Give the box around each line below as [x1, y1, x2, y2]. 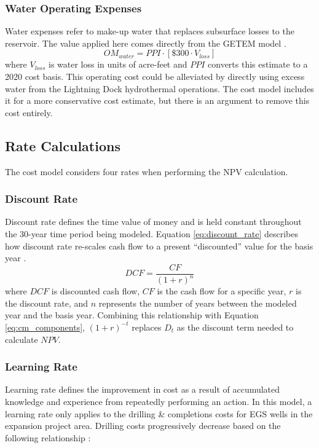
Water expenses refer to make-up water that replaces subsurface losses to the [5, 25, 294, 37]
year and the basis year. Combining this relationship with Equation [5, 308, 259, 321]
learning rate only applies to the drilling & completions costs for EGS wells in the [5, 407, 313, 420]
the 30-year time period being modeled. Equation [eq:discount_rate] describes [5, 227, 299, 240]
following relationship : [5, 431, 91, 444]
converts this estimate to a [208, 58, 308, 71]
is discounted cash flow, [51, 285, 140, 297]
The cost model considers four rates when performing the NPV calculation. [5, 165, 288, 178]
